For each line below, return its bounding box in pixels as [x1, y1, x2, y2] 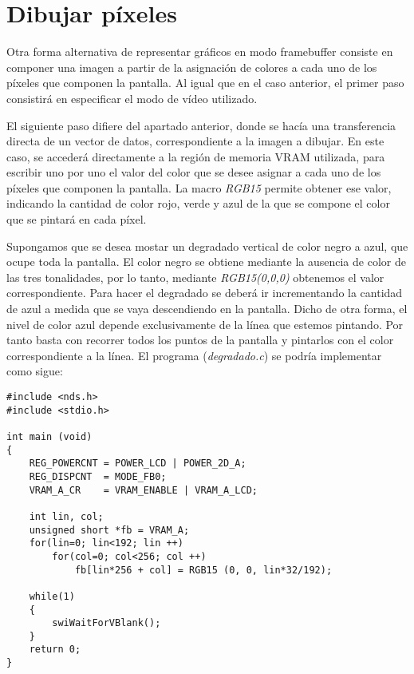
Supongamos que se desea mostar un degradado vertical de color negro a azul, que [6, 237, 408, 254]
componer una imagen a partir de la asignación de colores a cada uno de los [6, 58, 377, 75]
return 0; [29, 644, 81, 656]
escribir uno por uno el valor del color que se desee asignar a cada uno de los [6, 164, 381, 180]
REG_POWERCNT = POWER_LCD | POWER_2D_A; [29, 458, 246, 470]
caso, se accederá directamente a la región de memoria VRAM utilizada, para [6, 148, 385, 165]
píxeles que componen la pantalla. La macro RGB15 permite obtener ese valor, [6, 179, 392, 196]
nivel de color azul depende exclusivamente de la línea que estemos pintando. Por [6, 315, 404, 332]
